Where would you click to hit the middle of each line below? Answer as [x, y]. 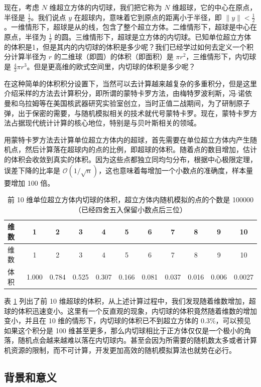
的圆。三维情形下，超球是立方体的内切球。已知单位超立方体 [153, 37]
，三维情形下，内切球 [221, 56]
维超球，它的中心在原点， [215, 7]
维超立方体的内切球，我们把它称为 [106, 7]
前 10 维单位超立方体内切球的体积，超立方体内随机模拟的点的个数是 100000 [130, 200]
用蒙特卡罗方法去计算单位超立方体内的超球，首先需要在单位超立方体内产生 [127, 139]
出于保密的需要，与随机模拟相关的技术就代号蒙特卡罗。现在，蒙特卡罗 [134, 113]
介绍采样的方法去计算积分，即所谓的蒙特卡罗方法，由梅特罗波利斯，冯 [120, 93]
